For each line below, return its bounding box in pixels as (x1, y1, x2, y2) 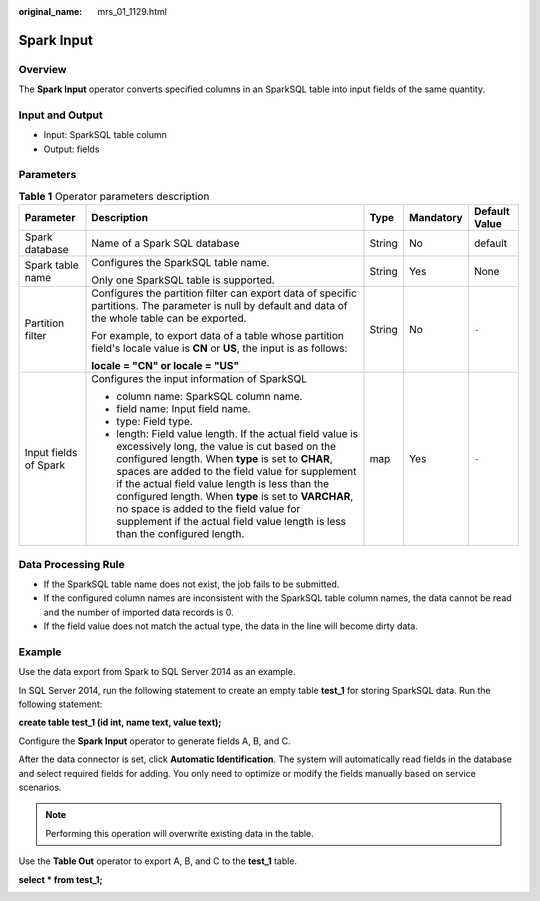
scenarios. (18, 781, 62, 793)
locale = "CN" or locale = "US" (91, 359, 240, 373)
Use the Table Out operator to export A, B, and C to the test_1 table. (18, 855, 298, 867)
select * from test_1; (18, 873, 104, 885)
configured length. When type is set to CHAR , (116, 452, 333, 466)
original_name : (18, 6, 83, 17)
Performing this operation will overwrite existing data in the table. (45, 827, 314, 839)
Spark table (24, 258, 79, 272)
